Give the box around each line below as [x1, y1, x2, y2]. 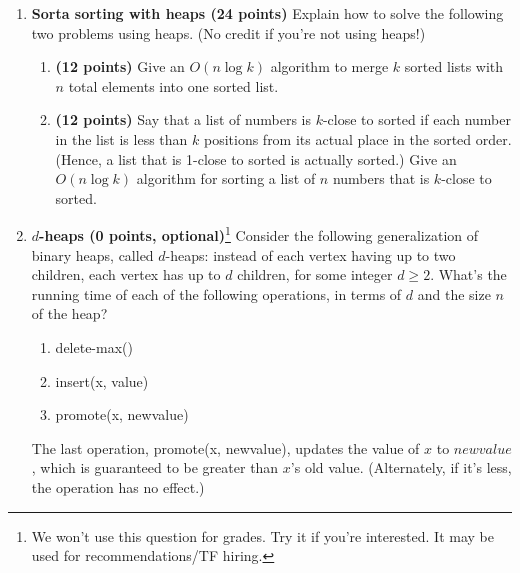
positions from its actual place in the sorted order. [203, 128, 512, 149]
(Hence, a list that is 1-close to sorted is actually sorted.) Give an [55, 148, 457, 169]
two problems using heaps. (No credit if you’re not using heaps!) [31, 22, 426, 43]
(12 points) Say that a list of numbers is [55, 109, 311, 130]
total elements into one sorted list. [68, 75, 279, 96]
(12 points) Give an [55, 56, 185, 77]
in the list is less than [55, 128, 188, 149]
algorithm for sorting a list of [136, 168, 316, 189]
